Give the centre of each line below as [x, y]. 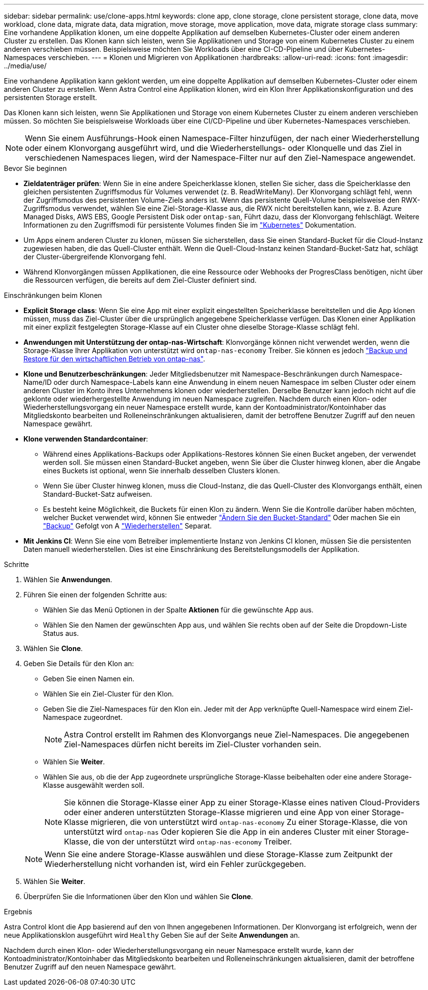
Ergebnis [18, 912]
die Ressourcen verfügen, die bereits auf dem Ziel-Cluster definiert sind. [140, 280]
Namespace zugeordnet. [83, 717]
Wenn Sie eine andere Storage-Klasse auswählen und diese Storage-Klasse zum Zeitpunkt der [219, 854]
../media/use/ [25, 66]
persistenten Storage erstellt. [51, 97]
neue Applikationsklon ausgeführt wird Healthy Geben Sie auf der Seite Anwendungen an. [152, 935]
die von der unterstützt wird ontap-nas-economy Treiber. [193, 842]
